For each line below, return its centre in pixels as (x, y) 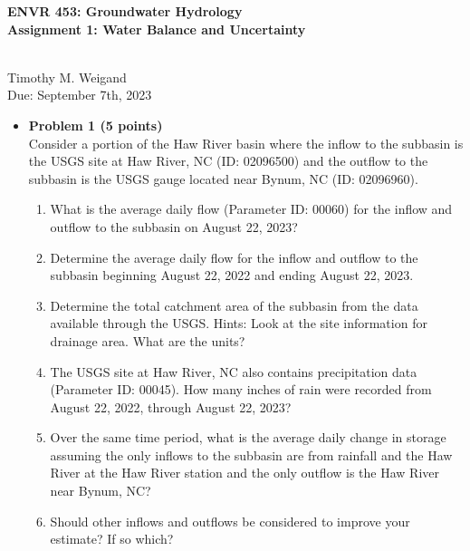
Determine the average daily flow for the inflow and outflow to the (234, 257)
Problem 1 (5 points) (96, 125)
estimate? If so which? (112, 539)
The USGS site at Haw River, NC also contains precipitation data (234, 371)
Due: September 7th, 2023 (80, 95)
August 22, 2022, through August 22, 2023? (171, 406)
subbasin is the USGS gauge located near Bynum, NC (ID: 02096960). (223, 178)
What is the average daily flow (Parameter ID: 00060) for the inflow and (251, 209)
